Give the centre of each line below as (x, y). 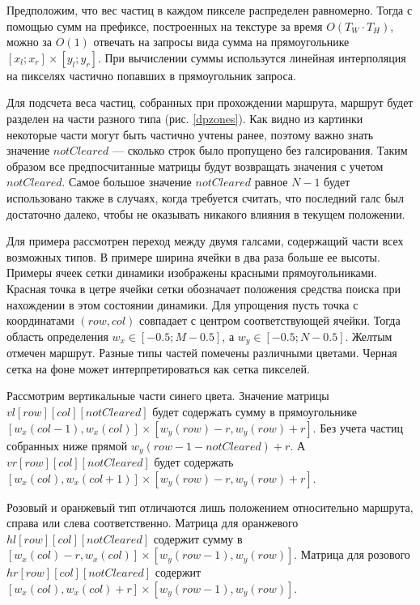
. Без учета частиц (358, 427)
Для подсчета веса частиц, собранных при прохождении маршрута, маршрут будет (210, 102)
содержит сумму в (198, 538)
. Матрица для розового (352, 554)
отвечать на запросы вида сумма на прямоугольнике (221, 42)
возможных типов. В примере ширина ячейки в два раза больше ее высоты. (193, 256)
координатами (40, 320)
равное (271, 182)
